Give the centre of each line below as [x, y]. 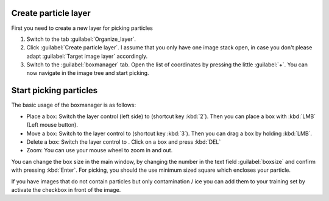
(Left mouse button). [52, 125]
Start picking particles [55, 90]
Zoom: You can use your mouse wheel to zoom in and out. [100, 150]
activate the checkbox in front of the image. [66, 189]
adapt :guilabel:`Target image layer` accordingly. [87, 56]
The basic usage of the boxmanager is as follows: [74, 105]
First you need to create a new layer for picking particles [82, 28]
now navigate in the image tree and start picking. [88, 73]
